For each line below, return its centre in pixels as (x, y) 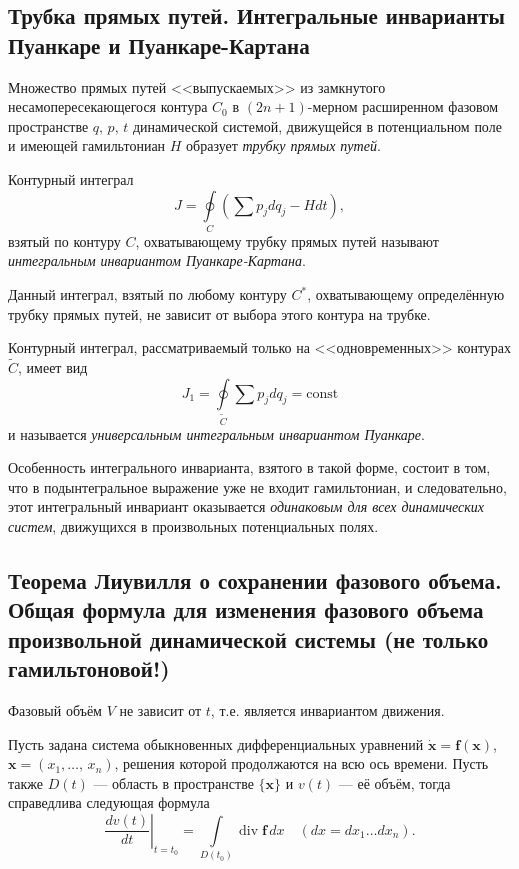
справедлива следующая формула (109, 802)
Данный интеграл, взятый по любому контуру (147, 294)
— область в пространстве (173, 782)
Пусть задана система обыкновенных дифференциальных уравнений (216, 743)
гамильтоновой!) (89, 668)
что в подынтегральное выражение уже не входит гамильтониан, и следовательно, (257, 486)
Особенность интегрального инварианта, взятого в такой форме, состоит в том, (249, 467)
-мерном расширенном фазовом (403, 106)
